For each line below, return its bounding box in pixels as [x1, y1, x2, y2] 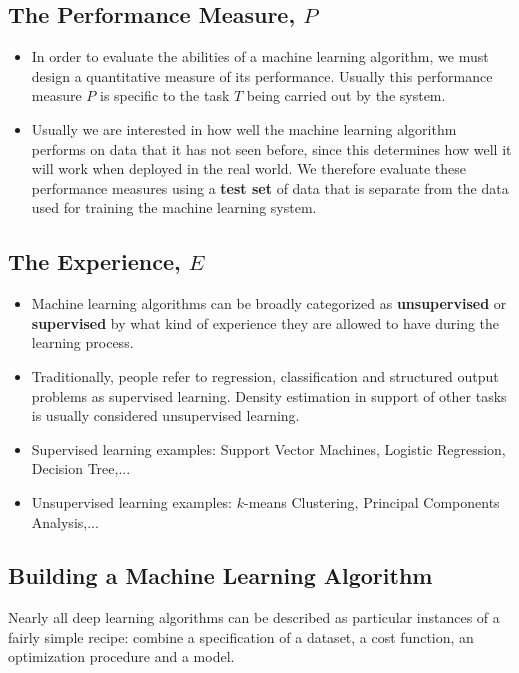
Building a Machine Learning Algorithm [8, 560, 433, 591]
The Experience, [8, 246, 181, 277]
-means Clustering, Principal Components [243, 491, 500, 512]
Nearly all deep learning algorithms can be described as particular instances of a [8, 607, 500, 628]
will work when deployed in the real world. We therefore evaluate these [31, 158, 467, 179]
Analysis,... [31, 511, 99, 532]
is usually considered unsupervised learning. [31, 405, 300, 426]
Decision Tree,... [31, 458, 131, 479]
